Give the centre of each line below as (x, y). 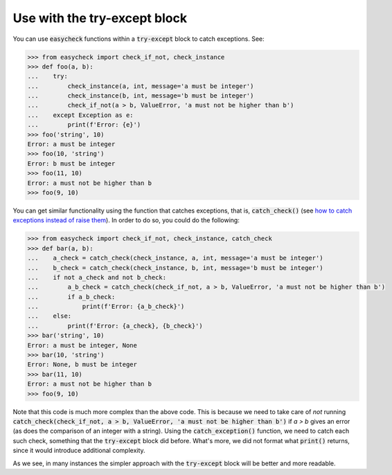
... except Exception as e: (81, 115)
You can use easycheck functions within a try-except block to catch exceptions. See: (139, 39)
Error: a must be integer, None (82, 345)
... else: (50, 316)
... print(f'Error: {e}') (84, 125)
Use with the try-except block (100, 18)
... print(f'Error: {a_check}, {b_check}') (115, 326)
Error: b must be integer (71, 163)
